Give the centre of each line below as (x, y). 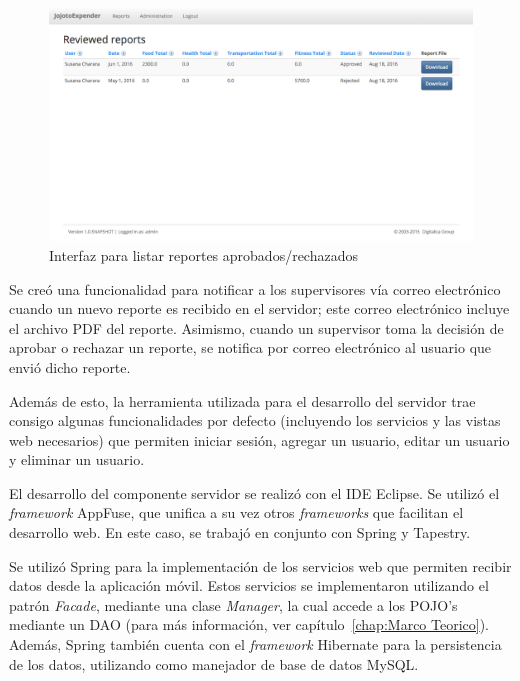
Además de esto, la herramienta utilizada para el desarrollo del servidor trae (242, 400)
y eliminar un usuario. (77, 459)
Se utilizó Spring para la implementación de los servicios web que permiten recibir (260, 565)
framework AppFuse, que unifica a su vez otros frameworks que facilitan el (236, 512)
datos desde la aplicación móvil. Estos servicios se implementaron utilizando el (249, 585)
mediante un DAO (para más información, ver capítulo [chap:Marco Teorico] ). (249, 624)
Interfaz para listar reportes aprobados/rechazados (203, 254)
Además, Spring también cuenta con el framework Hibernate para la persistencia (255, 644)
